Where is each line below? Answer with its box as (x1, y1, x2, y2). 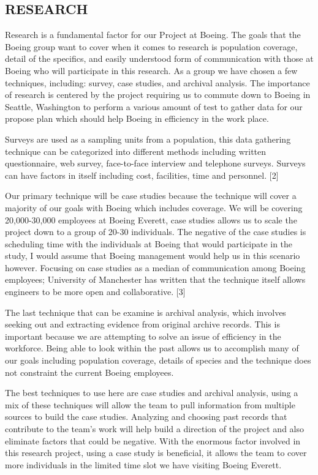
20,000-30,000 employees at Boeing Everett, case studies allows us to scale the (5, 213, 297, 226)
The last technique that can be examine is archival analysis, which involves (5, 305, 286, 318)
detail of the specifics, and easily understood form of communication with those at (5, 52, 314, 65)
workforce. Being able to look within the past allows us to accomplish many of (5, 342, 299, 354)
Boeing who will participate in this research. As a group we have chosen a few (5, 64, 298, 77)
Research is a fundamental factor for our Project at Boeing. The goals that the (5, 28, 301, 41)
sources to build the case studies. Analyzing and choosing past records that (5, 410, 287, 423)
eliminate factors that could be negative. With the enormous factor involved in (5, 434, 301, 447)
